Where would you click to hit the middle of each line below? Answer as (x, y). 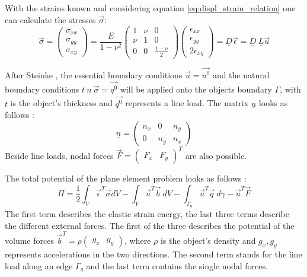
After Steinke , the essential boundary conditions (94, 74)
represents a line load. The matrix (187, 103)
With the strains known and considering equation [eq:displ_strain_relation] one (150, 8)
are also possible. (216, 155)
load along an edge (39, 265)
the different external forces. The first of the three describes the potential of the (150, 225)
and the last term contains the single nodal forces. (177, 265)
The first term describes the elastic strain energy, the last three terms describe (147, 214)
